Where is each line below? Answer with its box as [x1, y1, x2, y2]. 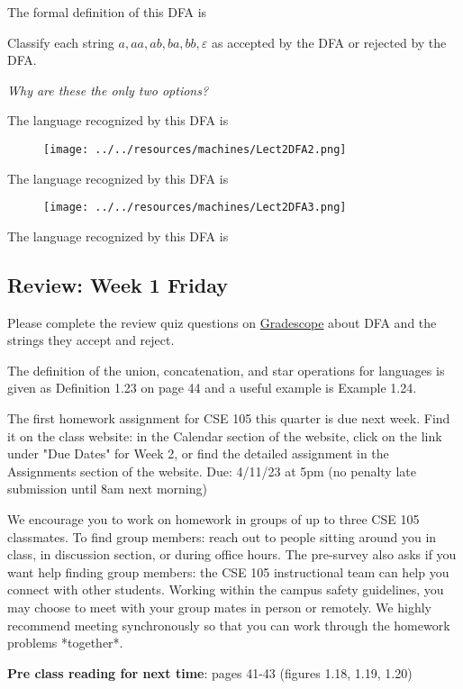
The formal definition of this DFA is [7, 3, 207, 21]
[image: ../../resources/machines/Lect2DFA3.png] [43, 201, 347, 214]
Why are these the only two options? [7, 80, 209, 99]
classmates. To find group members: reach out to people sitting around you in [7, 527, 437, 546]
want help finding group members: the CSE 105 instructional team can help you [7, 562, 449, 581]
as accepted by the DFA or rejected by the [212, 32, 447, 51]
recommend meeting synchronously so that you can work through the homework [7, 615, 450, 634]
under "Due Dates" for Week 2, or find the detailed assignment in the [7, 444, 389, 463]
